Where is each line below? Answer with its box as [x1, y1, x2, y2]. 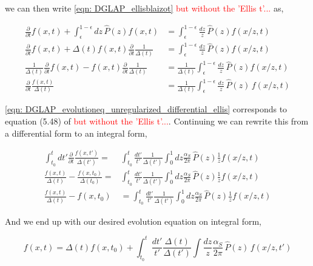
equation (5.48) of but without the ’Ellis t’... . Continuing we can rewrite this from [5, 115, 309, 128]
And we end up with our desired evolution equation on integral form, [5, 214, 261, 227]
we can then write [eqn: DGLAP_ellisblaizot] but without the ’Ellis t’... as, [5, 2, 284, 14]
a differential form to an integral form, [5, 126, 147, 139]
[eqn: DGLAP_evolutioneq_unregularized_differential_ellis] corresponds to [5, 103, 288, 115]
